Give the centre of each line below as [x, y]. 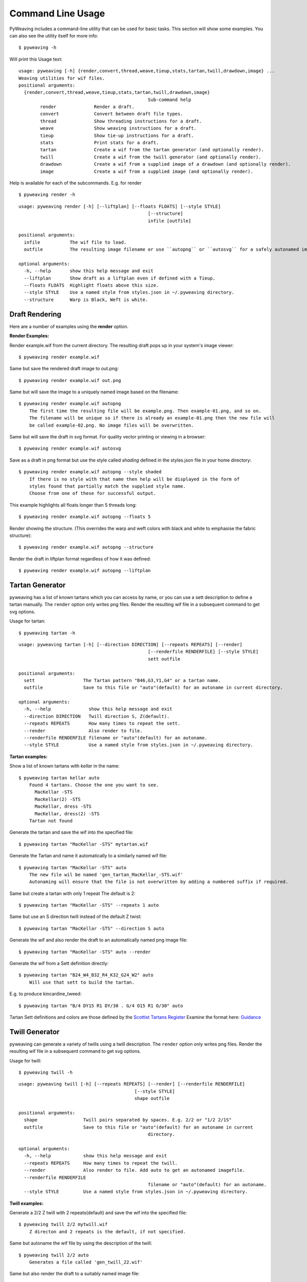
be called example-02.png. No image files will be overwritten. [111, 425]
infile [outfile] [169, 221]
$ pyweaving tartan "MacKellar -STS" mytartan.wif [83, 844]
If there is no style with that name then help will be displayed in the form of [134, 479]
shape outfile [152, 1098]
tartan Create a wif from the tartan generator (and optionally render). [152, 150]
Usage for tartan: [27, 621]
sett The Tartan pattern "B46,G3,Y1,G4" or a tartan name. [122, 680]
